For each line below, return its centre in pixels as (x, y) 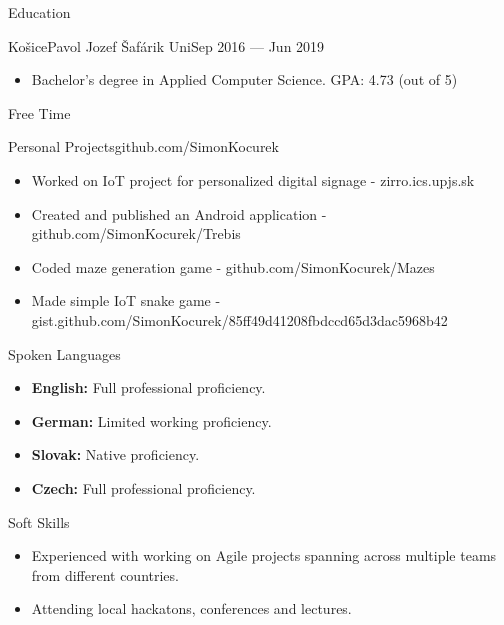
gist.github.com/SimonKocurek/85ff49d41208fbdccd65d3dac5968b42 (239, 319)
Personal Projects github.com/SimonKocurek (143, 146)
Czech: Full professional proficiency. (143, 487)
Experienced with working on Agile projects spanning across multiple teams (264, 555)
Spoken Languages (64, 353)
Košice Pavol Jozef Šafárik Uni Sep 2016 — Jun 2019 (166, 45)
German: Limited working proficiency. (151, 420)
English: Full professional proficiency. (148, 387)
